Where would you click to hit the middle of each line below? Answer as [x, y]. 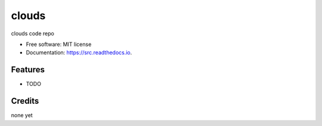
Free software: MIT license [59, 44]
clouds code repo [33, 33]
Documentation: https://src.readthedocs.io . [79, 53]
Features [28, 70]
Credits [25, 101]
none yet [22, 115]
